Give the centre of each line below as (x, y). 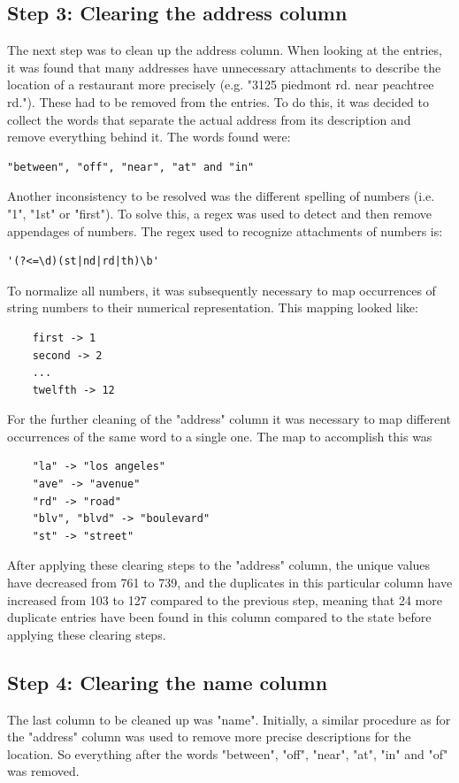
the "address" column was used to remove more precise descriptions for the (209, 737)
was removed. (43, 771)
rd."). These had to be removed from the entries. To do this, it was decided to (218, 101)
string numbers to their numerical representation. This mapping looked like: (213, 307)
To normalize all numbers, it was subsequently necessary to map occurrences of (222, 290)
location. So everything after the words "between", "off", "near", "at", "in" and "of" (228, 753)
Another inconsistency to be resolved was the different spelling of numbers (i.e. (221, 196)
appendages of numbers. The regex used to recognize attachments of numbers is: (225, 230)
